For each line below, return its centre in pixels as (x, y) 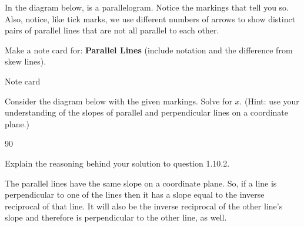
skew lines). (26, 61)
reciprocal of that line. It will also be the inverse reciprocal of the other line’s (144, 206)
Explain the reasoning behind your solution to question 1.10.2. (117, 163)
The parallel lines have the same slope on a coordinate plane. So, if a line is (141, 183)
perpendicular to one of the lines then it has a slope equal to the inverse (135, 194)
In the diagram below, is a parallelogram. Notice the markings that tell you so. (147, 7)
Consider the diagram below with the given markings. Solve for (118, 101)
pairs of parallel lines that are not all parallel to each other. (112, 30)
